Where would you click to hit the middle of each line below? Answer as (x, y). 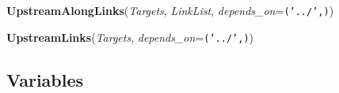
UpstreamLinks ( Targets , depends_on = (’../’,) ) (130, 37)
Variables (45, 79)
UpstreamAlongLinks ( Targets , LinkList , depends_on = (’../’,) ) (170, 10)
